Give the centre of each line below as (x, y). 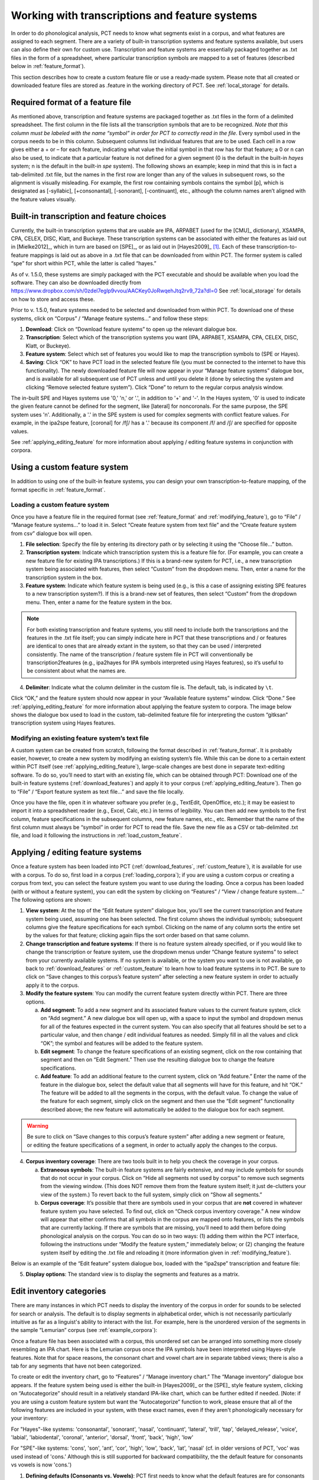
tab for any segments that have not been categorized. (76, 1366)
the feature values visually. (43, 199)
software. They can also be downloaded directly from (76, 282)
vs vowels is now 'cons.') (41, 1465)
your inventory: (30, 1418)
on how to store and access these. (53, 299)
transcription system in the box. (64, 577)
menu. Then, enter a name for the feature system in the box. (99, 602)
